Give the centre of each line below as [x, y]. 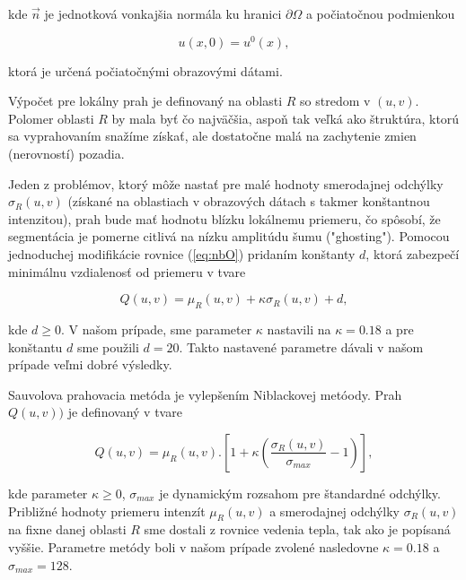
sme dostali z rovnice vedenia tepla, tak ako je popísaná [297, 529]
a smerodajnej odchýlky [335, 511]
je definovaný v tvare [125, 412]
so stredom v [335, 101]
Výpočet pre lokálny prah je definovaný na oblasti [145, 101]
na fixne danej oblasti [67, 529]
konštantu [35, 346]
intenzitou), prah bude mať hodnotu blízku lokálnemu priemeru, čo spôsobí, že [224, 218]
